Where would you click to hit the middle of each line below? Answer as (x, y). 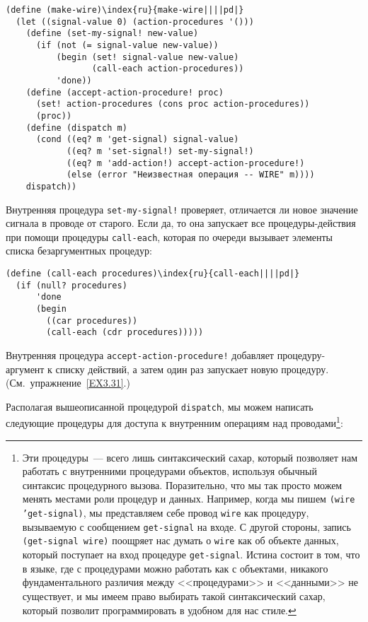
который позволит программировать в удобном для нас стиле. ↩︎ (159, 610)
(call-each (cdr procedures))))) (125, 333)
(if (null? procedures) (71, 285)
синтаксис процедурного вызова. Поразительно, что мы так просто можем (182, 485)
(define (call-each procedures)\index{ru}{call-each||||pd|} (153, 274)
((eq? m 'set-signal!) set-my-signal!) (160, 151)
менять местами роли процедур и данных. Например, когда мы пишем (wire (189, 499)
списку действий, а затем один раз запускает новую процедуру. (192, 369)
